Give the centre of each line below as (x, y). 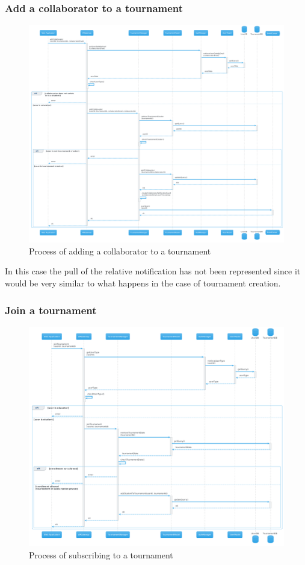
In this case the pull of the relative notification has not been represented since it (153, 271)
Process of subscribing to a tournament (101, 554)
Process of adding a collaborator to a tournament (120, 251)
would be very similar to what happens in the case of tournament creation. (143, 283)
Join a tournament (51, 310)
